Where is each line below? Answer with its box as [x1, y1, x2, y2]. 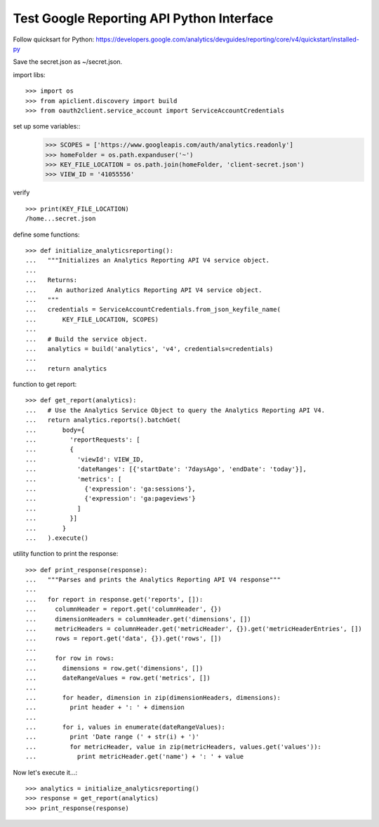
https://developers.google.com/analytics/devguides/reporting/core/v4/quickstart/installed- [95, 35, 359, 44]
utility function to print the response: [13, 550, 119, 558]
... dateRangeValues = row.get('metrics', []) [25, 674, 211, 682]
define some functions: [13, 230, 80, 239]
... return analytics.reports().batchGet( [25, 416, 182, 424]
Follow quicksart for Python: [13, 35, 95, 44]
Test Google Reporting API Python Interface [13, 11, 274, 26]
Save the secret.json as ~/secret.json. [13, 58, 123, 66]
